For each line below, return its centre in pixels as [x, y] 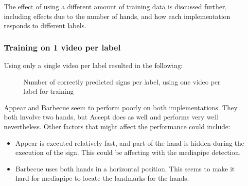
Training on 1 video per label [62, 47]
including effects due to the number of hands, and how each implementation [117, 16]
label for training [49, 91]
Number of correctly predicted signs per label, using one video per [122, 81]
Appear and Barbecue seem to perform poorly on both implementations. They [121, 107]
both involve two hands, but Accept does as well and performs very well [111, 117]
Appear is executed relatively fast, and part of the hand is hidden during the [130, 143]
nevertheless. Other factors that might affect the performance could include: [117, 126]
